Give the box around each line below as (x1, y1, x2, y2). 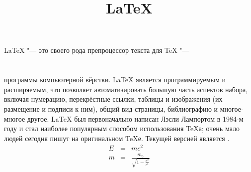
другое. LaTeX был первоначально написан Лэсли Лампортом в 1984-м (27, 113, 244, 124)
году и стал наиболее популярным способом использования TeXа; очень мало (4, 123, 240, 134)
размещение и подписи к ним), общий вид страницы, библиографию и (4, 103, 218, 114)
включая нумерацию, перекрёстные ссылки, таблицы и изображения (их (4, 94, 223, 104)
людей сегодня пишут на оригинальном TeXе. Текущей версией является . (4, 133, 230, 143)
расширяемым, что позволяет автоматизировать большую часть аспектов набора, (4, 84, 248, 94)
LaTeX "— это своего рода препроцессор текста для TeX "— (4, 45, 189, 55)
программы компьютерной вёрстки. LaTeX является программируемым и (4, 74, 226, 85)
